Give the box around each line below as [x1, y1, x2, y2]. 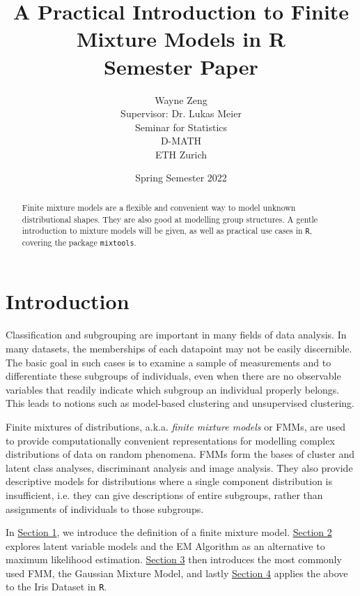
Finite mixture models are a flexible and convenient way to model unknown [22, 201, 296, 213]
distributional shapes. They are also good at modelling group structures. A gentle [22, 213, 318, 225]
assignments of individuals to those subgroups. [6, 501, 204, 516]
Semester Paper [104, 52, 258, 80]
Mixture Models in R [77, 24, 285, 53]
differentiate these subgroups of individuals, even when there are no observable [6, 368, 341, 383]
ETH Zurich [155, 147, 208, 161]
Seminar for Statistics [134, 119, 228, 134]
